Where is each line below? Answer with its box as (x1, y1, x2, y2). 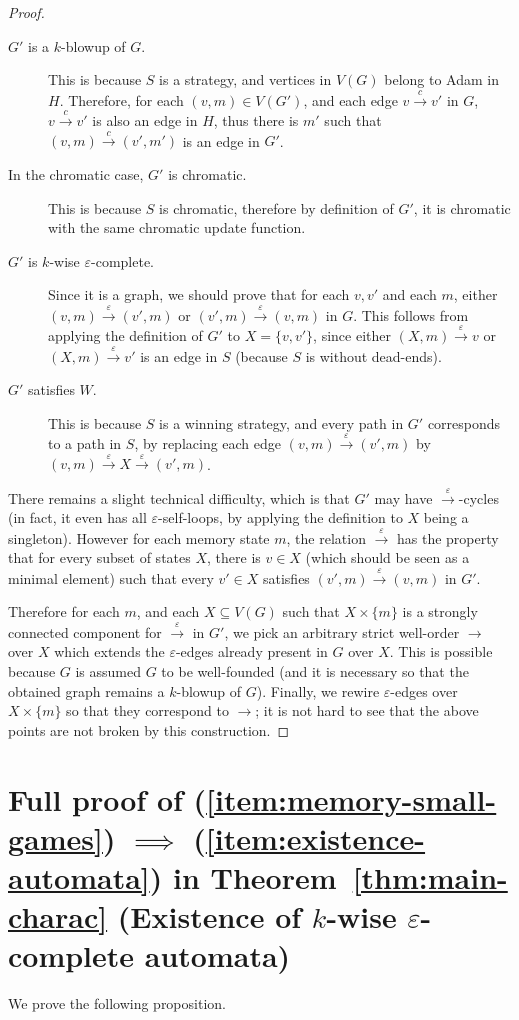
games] (8, 817, 103, 858)
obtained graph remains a (8, 680, 165, 701)
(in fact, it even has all (8, 507, 147, 528)
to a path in (48, 433, 122, 454)
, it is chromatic (413, 197, 511, 218)
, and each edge (303, 89, 398, 110)
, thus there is (213, 109, 299, 130)
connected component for (8, 621, 162, 642)
